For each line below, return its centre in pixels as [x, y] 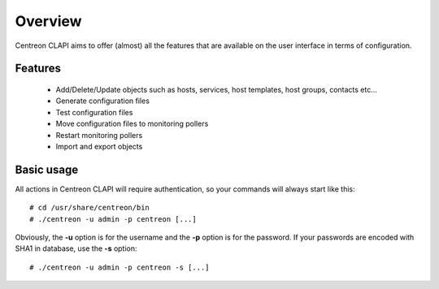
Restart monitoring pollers [99, 135]
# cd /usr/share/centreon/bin [90, 208]
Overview [48, 21]
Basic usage [47, 169]
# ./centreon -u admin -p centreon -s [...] [120, 267]
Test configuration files [94, 112]
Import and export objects [99, 146]
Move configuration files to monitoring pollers [132, 124]
